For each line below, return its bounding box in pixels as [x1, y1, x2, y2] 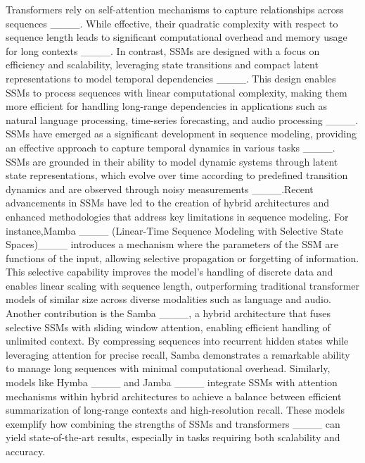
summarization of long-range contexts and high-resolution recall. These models [6, 402, 345, 417]
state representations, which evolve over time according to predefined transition [6, 168, 348, 183]
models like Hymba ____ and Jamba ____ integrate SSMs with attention [6, 375, 338, 390]
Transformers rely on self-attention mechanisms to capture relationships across [6, 2, 344, 16]
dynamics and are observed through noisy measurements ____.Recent [6, 181, 314, 196]
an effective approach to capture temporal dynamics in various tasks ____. [6, 140, 335, 154]
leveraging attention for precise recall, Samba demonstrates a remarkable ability [6, 347, 350, 362]
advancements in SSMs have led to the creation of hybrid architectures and [6, 195, 330, 210]
